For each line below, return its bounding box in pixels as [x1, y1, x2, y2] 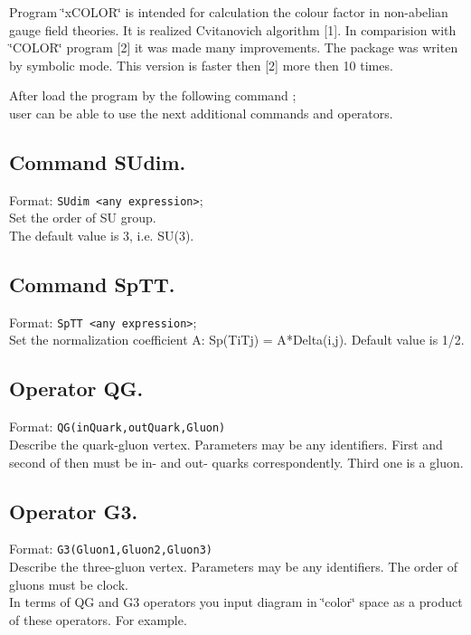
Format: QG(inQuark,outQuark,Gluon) [9, 417, 226, 436]
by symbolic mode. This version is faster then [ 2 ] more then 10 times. [9, 55, 393, 74]
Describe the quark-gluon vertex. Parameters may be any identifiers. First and [9, 434, 443, 453]
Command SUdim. [9, 147, 186, 175]
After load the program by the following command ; [9, 86, 297, 105]
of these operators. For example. [9, 610, 187, 629]
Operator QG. [9, 374, 144, 403]
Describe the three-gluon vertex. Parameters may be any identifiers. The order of [9, 556, 457, 575]
